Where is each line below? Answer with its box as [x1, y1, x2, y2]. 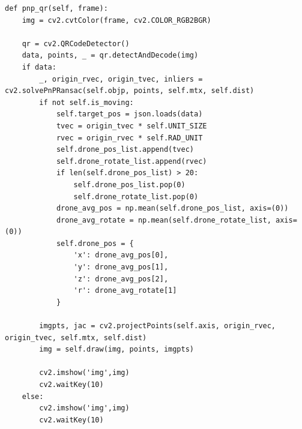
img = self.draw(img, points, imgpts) [39, 345, 194, 354]
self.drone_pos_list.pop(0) [73, 180, 186, 189]
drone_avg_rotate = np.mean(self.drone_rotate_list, [56, 215, 271, 224]
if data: [22, 62, 56, 71]
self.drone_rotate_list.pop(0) [73, 192, 199, 201]
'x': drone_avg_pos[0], [73, 251, 169, 260]
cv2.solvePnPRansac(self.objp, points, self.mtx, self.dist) [5, 86, 255, 95]
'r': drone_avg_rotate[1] [73, 286, 177, 295]
